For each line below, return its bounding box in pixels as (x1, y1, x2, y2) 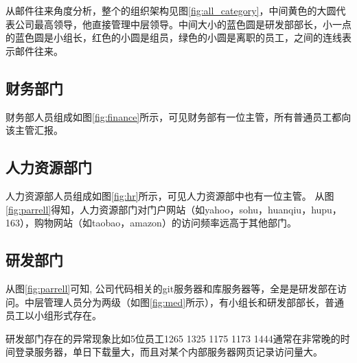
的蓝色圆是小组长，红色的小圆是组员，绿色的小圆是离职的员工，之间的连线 (5, 30, 342, 45)
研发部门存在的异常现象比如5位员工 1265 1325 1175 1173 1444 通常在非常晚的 (5, 331, 341, 345)
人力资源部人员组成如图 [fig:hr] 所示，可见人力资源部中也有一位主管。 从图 (5, 188, 334, 202)
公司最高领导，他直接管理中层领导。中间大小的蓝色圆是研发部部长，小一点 (14, 16, 352, 31)
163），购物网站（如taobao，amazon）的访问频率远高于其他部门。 (5, 215, 297, 230)
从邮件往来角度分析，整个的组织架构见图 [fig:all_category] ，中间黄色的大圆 (5, 3, 336, 17)
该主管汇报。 (5, 123, 63, 137)
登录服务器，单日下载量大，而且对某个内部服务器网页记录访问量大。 (14, 344, 323, 359)
